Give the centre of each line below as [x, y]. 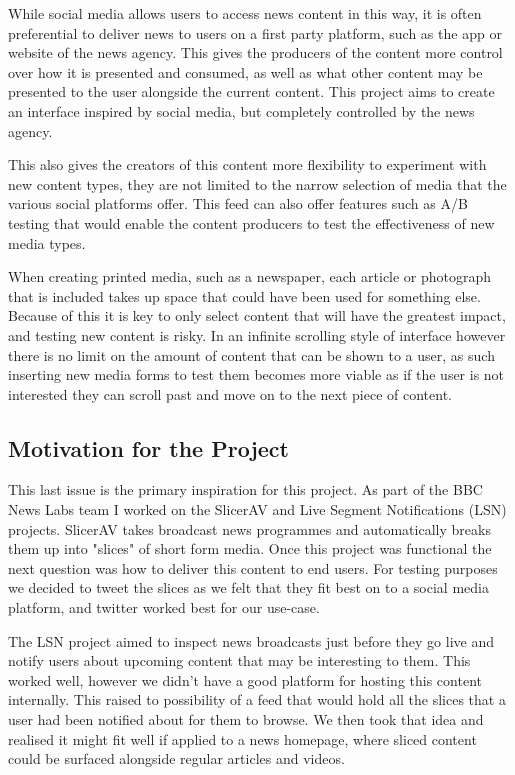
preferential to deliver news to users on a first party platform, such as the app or [255, 32]
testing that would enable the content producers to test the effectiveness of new [251, 222]
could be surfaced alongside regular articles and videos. [176, 758]
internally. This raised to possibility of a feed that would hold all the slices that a [257, 699]
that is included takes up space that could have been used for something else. [244, 295]
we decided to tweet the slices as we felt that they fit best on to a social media [248, 587]
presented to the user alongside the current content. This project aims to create [251, 91]
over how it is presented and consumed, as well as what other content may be [245, 71]
